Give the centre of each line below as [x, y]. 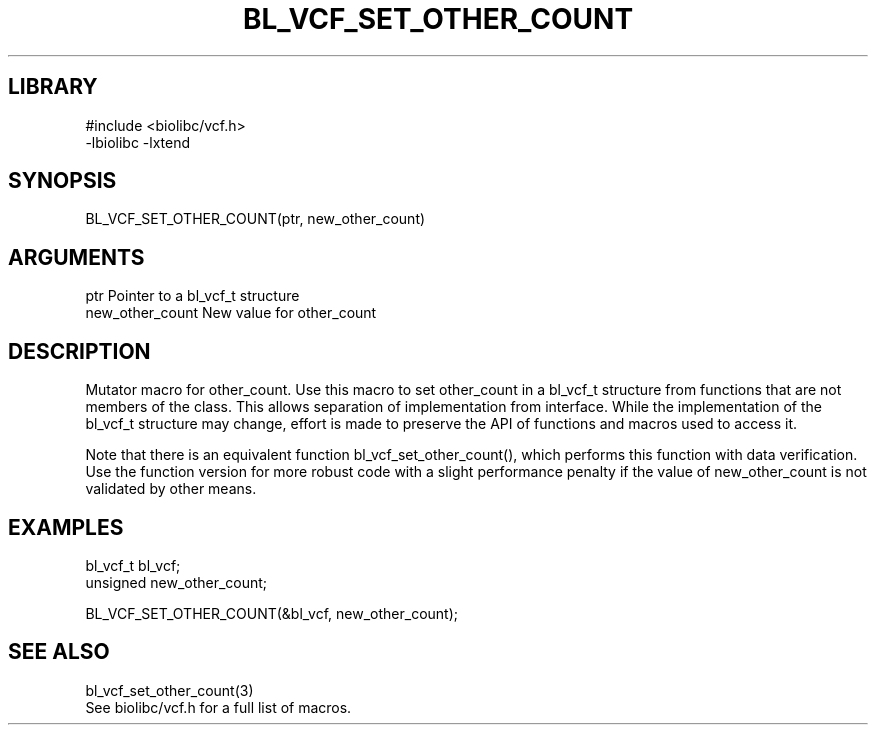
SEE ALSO [59, 652]
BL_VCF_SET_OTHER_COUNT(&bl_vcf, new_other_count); [271, 613]
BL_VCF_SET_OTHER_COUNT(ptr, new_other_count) [255, 219]
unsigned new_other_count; [176, 582]
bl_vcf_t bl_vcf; [133, 565]
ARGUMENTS [76, 257]
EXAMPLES [66, 527]
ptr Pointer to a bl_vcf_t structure [192, 296]
